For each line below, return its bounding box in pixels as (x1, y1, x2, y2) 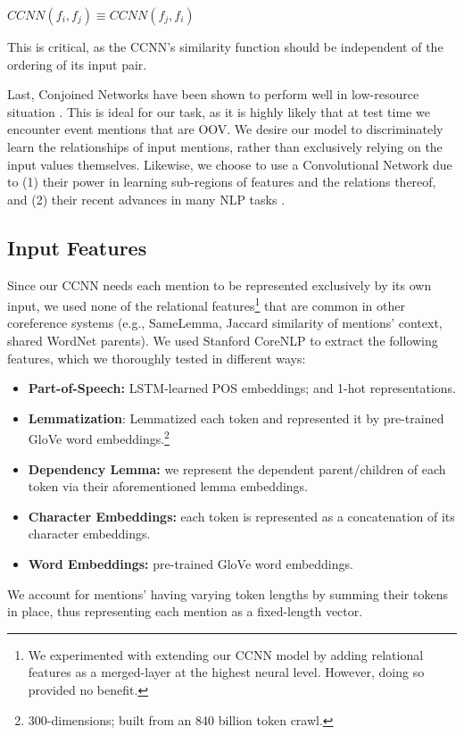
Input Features (7, 233, 147, 261)
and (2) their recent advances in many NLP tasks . (7, 189, 286, 208)
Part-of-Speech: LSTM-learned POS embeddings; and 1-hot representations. (28, 379, 456, 397)
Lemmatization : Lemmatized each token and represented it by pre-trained (28, 408, 444, 427)
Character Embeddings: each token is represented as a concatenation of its (28, 506, 455, 525)
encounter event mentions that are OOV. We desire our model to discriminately (7, 120, 443, 138)
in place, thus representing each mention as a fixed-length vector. (7, 602, 363, 621)
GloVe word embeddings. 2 (28, 427, 170, 448)
